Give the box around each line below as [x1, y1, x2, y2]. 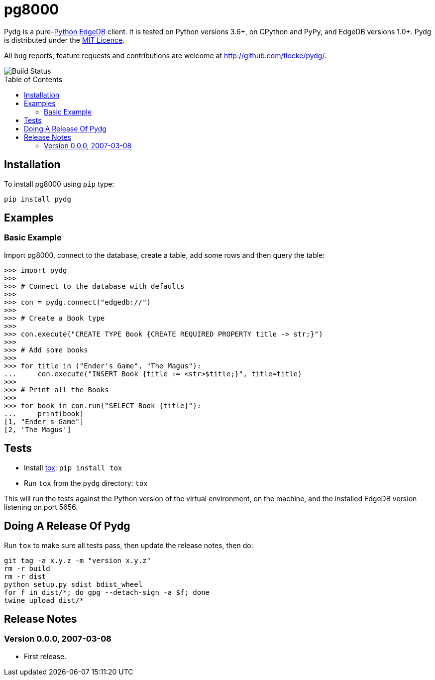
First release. [24, 652, 67, 661]
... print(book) [4, 409, 84, 418]
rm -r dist [4, 572, 46, 580]
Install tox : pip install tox [24, 463, 122, 472]
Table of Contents [4, 75, 63, 84]
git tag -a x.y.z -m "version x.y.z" [4, 556, 151, 565]
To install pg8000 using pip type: [4, 179, 114, 188]
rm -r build [4, 564, 50, 572]
